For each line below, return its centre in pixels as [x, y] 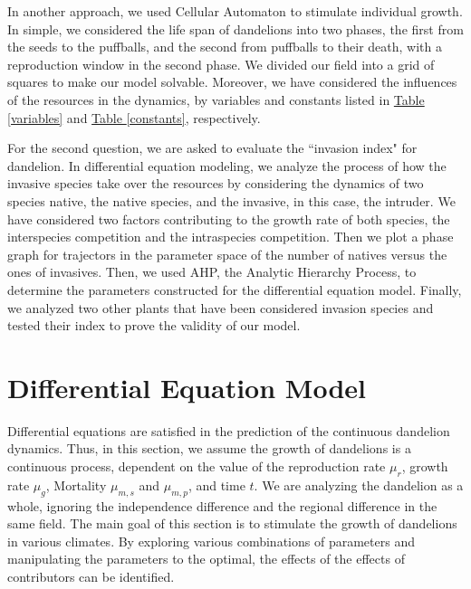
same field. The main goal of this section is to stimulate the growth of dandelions [232, 523]
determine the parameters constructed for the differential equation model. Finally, [235, 289]
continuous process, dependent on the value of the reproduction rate [197, 466]
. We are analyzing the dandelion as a [359, 484]
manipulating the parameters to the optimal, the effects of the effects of [206, 559]
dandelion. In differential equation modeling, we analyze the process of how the [227, 165]
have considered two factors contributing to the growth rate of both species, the [229, 218]
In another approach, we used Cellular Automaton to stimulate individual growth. [235, 11]
